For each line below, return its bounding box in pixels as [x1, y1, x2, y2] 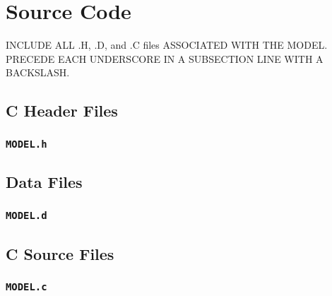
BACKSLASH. [6, 65, 70, 80]
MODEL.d [6, 209, 47, 221]
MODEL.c [6, 280, 47, 292]
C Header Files [6, 100, 118, 122]
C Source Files [6, 242, 114, 264]
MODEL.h [6, 138, 47, 150]
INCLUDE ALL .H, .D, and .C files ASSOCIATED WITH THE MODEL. [6, 37, 328, 52]
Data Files [6, 171, 83, 193]
